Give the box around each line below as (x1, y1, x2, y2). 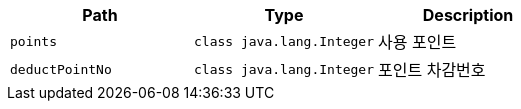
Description (422, 5, 514, 25)
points (10, 33, 57, 49)
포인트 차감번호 (378, 60, 486, 80)
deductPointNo (10, 61, 112, 77)
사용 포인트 (378, 32, 457, 52)
